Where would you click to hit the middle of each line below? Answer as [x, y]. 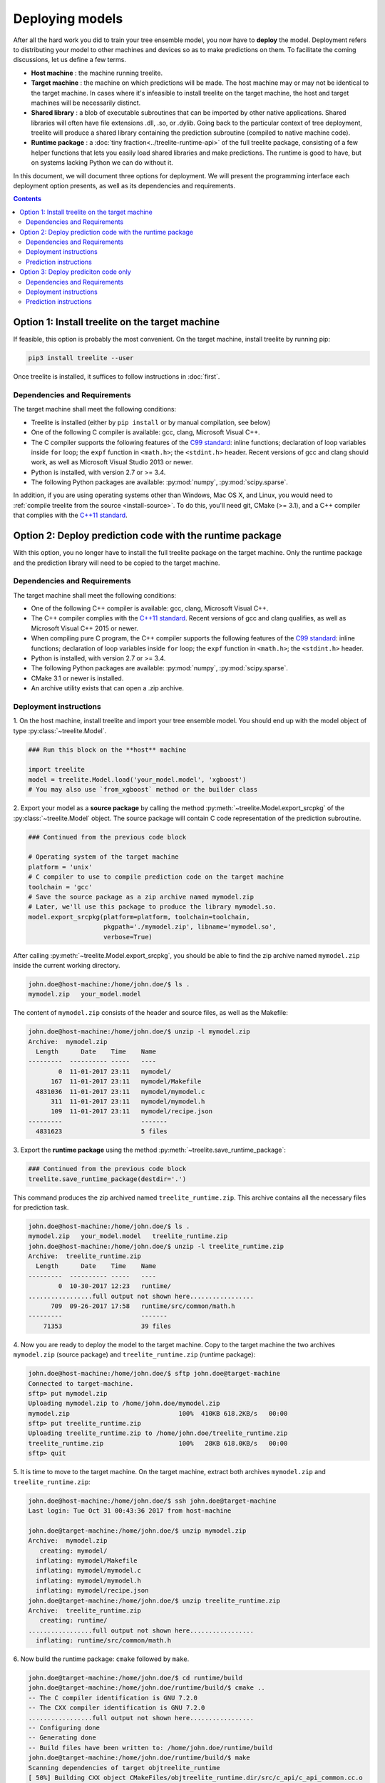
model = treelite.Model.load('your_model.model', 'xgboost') [137, 780]
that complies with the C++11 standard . [70, 515]
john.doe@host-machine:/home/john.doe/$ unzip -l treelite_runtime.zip [156, 1246]
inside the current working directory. [67, 965]
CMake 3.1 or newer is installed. [77, 678]
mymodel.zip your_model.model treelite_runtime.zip [128, 1236]
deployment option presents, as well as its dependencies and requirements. [124, 186]
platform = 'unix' [60, 867]
